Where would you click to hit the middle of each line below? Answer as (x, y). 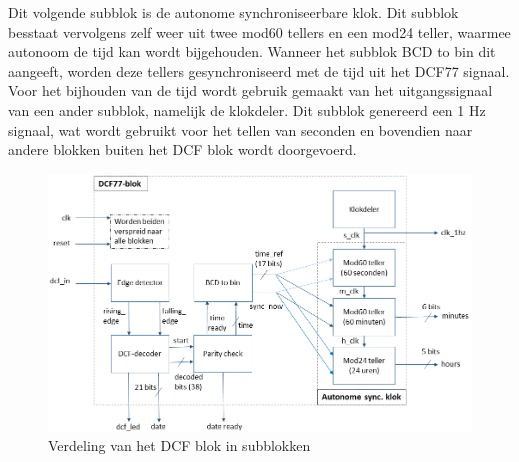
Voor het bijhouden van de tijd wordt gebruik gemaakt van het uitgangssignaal (250, 90)
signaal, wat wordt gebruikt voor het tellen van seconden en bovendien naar (240, 129)
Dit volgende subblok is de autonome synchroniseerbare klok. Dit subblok (233, 12)
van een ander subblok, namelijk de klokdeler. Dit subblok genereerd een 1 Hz (247, 109)
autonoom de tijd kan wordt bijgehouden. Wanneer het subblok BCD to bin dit (252, 51)
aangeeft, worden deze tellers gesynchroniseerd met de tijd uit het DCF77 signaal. (259, 70)
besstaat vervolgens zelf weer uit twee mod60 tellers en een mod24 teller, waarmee (259, 31)
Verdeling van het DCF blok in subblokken (179, 445)
